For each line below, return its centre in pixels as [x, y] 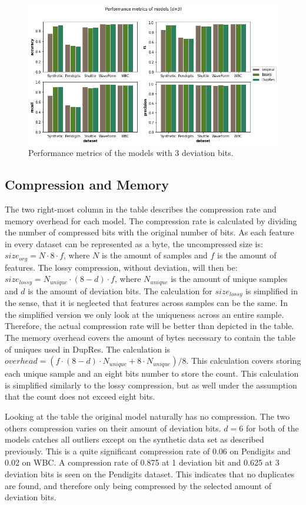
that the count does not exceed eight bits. [80, 396]
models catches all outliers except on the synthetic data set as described [134, 439]
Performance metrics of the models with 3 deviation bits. [131, 153]
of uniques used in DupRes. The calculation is [88, 349]
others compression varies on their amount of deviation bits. [113, 428]
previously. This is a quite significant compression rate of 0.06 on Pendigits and [148, 451]
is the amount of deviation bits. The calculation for [120, 290]
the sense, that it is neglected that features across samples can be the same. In [146, 303]
